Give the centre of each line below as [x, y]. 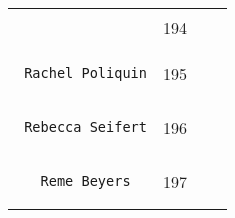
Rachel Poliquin [85, 73]
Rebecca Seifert [85, 127]
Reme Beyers [85, 181]
